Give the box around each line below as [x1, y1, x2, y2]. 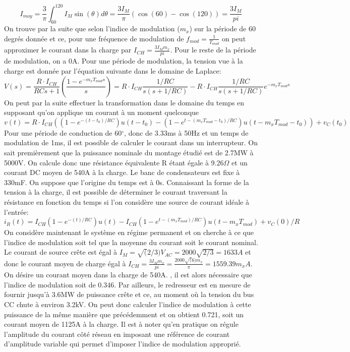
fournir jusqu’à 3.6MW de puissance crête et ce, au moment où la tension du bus [4, 289, 254, 300]
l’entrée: [4, 206, 29, 217]
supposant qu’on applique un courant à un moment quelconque [4, 107, 199, 118]
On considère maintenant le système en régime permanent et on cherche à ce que [4, 227, 254, 238]
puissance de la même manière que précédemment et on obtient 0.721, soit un [4, 309, 244, 319]
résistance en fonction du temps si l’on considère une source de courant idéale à [4, 196, 249, 207]
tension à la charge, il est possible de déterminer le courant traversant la [4, 187, 227, 197]
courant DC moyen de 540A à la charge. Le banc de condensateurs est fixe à [4, 167, 240, 178]
